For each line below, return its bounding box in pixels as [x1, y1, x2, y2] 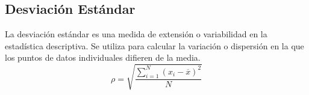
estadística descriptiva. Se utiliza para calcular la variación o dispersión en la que [5, 39, 304, 52]
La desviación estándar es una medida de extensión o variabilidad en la [5, 28, 267, 40]
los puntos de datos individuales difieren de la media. [5, 51, 201, 64]
